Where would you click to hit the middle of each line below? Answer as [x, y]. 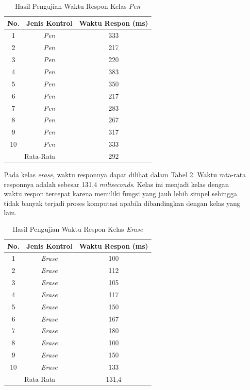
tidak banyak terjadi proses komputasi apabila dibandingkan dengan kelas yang [122, 203]
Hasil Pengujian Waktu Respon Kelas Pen [78, 6]
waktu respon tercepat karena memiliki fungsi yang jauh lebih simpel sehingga [121, 194]
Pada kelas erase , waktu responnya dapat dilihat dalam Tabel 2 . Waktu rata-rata [125, 174]
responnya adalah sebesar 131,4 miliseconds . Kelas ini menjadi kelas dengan [117, 184]
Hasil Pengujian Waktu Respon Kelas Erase [78, 229]
